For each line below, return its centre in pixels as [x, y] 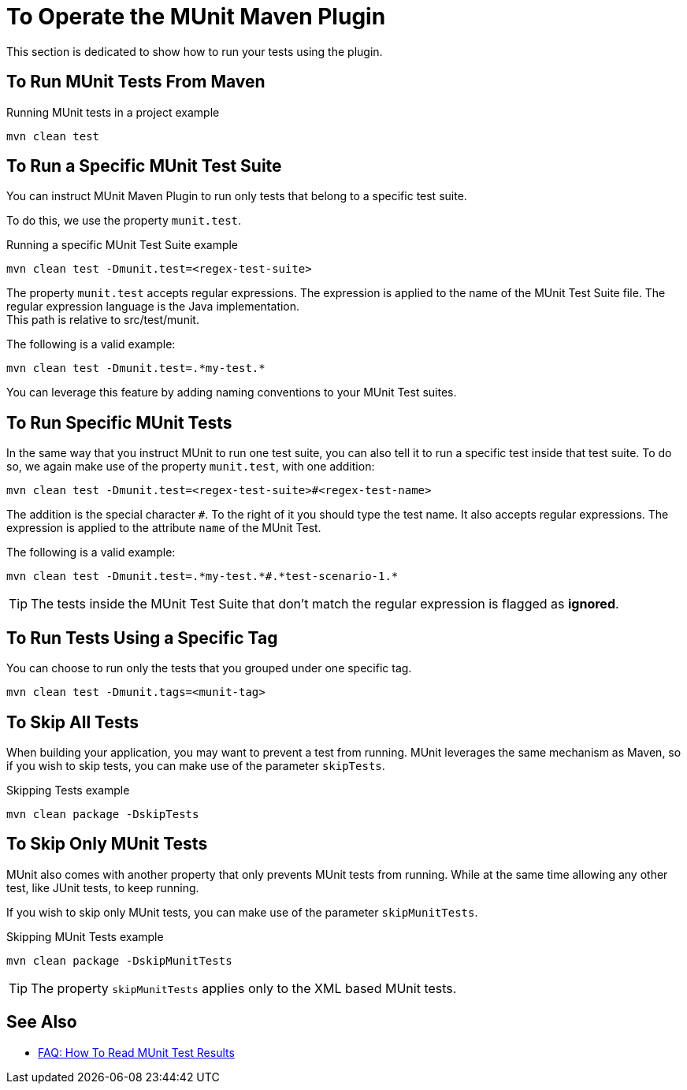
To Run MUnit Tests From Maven [136, 82]
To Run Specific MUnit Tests [119, 422]
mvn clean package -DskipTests [103, 814]
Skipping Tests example [68, 790]
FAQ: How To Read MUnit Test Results [136, 1052]
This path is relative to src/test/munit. [103, 320]
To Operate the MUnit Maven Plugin [196, 17]
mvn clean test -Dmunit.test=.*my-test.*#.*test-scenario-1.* [202, 577]
